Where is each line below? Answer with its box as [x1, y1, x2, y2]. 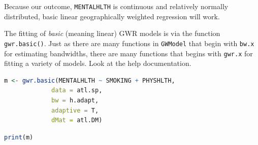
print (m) [4, 133, 34, 141]
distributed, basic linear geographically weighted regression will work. [4, 11, 220, 21]
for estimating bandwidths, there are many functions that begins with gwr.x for [4, 48, 253, 58]
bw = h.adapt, [51, 96, 99, 104]
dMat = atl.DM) [51, 117, 103, 124]
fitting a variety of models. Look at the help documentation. [4, 58, 191, 68]
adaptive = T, [51, 106, 99, 114]
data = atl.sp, [51, 87, 103, 94]
